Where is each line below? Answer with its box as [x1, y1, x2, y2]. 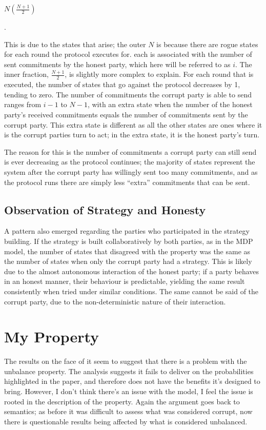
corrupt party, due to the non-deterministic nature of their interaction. [4, 296, 226, 306]
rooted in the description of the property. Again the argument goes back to [4, 396, 240, 406]
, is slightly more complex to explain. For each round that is [65, 69, 254, 79]
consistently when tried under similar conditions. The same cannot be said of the [4, 285, 259, 296]
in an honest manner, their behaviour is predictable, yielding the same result [4, 276, 245, 286]
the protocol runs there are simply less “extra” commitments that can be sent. [4, 176, 250, 187]
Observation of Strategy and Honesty [4, 201, 206, 217]
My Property [4, 326, 99, 347]
